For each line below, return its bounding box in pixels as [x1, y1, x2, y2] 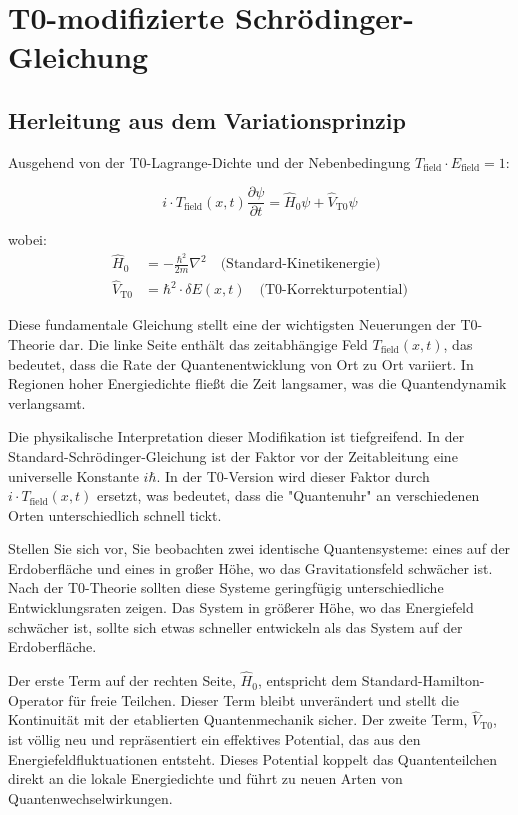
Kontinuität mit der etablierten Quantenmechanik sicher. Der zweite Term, [8, 709, 468, 730]
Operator [8, 689, 64, 710]
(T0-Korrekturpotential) [259, 283, 408, 298]
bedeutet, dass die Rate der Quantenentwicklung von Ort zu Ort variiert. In [8, 353, 474, 374]
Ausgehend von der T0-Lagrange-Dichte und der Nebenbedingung [8, 151, 411, 172]
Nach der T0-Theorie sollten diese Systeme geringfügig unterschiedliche [8, 577, 444, 598]
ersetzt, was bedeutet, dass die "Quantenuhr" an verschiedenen [97, 485, 480, 506]
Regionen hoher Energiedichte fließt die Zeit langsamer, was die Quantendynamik [8, 373, 507, 394]
